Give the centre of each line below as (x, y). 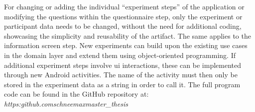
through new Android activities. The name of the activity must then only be (121, 75)
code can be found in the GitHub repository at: (76, 94)
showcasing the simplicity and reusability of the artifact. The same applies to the (127, 35)
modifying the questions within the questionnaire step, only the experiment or (123, 16)
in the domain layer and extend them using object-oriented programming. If (120, 55)
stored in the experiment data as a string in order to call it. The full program (122, 84)
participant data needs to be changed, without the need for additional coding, (123, 26)
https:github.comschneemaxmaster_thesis (66, 103)
